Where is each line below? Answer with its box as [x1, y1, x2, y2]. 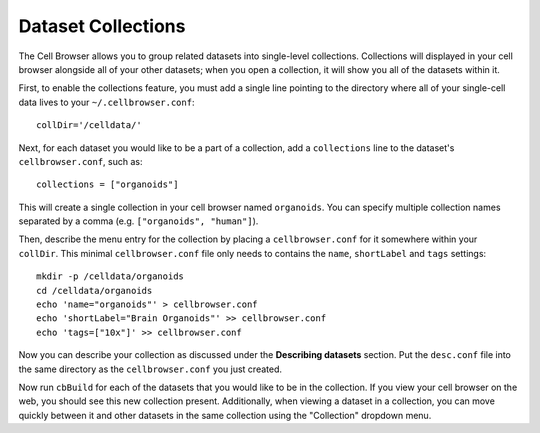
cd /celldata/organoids [36, 285, 153, 296]
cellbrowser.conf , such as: [18, 155, 143, 167]
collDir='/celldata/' [36, 120, 142, 131]
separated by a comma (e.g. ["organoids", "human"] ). [18, 215, 259, 227]
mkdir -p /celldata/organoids [36, 271, 185, 282]
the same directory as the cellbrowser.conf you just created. [18, 363, 283, 375]
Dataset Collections [18, 15, 186, 37]
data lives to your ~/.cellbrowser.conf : [18, 96, 195, 108]
